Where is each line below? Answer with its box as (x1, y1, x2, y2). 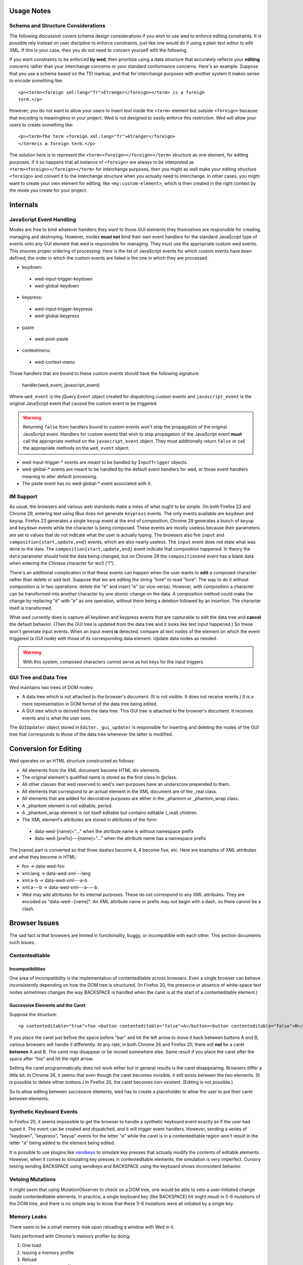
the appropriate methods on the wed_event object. (23, 445, 130, 451)
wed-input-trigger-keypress (34, 306, 93, 312)
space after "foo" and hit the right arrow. (9, 1056, 93, 1062)
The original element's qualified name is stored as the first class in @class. (22, 774, 178, 780)
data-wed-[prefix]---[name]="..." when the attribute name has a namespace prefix (34, 835, 207, 841)
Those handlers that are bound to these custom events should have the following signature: (9, 370, 200, 376)
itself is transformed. (9, 605, 53, 611)
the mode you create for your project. (9, 187, 88, 193)
